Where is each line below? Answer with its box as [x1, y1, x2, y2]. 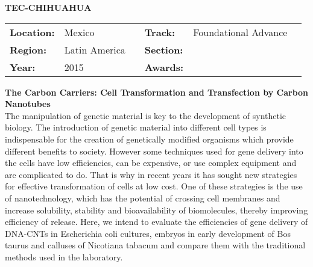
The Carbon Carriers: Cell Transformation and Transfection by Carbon [5, 85, 309, 98]
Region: [10, 42, 47, 57]
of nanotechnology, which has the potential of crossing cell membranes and [5, 191, 280, 204]
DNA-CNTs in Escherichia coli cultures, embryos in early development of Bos [5, 227, 291, 239]
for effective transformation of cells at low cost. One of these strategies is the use [5, 180, 303, 192]
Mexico [64, 25, 95, 39]
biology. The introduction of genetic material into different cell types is [5, 121, 267, 133]
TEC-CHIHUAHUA [5, 1, 92, 13]
